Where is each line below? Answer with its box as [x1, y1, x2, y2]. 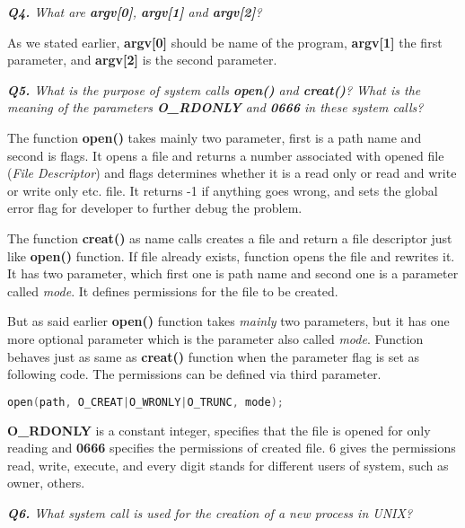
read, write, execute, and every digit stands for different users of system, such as [7, 455, 449, 474]
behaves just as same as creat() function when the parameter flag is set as [7, 347, 420, 365]
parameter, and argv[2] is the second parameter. [7, 50, 277, 69]
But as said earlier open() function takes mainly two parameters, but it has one [7, 312, 450, 330]
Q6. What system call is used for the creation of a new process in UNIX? [7, 503, 413, 522]
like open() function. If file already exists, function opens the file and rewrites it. [7, 246, 455, 265]
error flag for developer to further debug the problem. [7, 198, 303, 217]
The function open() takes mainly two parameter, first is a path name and [7, 128, 422, 146]
